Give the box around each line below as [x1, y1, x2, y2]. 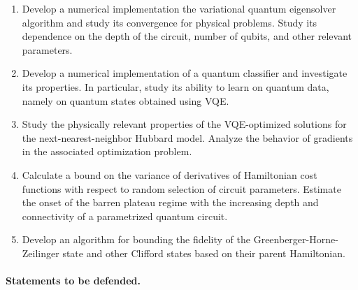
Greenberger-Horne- [253, 232, 338, 247]
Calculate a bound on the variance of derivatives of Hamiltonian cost [22, 167, 317, 182]
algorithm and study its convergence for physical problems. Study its [22, 15, 317, 29]
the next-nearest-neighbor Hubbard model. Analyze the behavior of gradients [22, 130, 353, 145]
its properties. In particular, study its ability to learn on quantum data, [22, 79, 329, 94]
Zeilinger [22, 245, 59, 260]
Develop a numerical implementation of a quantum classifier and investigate [22, 66, 348, 80]
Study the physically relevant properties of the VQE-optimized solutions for [22, 117, 347, 131]
